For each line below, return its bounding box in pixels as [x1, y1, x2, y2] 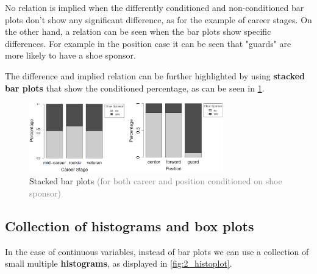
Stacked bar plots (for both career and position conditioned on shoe [29, 175, 282, 187]
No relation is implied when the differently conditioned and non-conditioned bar [5, 1, 304, 13]
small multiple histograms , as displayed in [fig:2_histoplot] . [5, 257, 232, 270]
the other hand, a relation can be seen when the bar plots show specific [5, 25, 271, 38]
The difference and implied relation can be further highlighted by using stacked [5, 69, 305, 82]
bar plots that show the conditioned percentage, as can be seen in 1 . [5, 81, 265, 94]
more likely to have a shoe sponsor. [5, 49, 136, 62]
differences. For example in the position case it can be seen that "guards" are [5, 37, 291, 49]
